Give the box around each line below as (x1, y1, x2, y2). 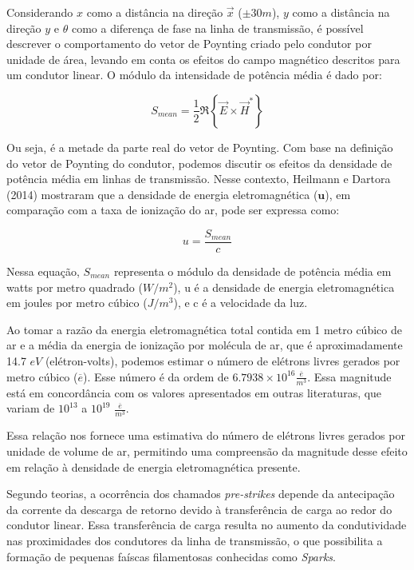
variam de (6, 400, 55, 417)
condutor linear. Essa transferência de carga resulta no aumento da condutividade (6, 516, 407, 533)
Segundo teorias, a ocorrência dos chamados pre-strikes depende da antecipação (6, 485, 395, 502)
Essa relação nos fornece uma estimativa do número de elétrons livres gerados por (6, 427, 405, 444)
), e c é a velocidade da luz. (173, 294, 308, 311)
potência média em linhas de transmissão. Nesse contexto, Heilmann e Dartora (6, 170, 391, 187)
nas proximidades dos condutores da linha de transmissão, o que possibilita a (6, 532, 383, 548)
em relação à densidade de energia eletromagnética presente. (6, 458, 301, 475)
